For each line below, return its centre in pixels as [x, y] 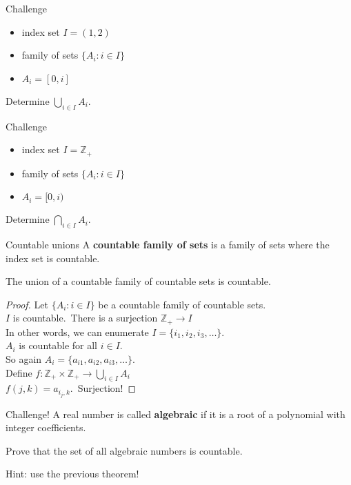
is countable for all [58, 345]
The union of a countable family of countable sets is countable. [138, 281]
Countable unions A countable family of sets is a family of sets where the [168, 245]
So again [24, 359]
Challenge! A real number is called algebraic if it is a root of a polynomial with [175, 414]
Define [19, 372]
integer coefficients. [46, 427]
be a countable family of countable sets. [182, 304]
